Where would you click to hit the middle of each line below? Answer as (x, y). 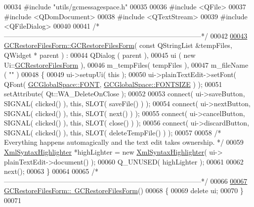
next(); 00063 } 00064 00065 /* (51, 171)
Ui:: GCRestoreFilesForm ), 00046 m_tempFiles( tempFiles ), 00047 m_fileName (126, 64)
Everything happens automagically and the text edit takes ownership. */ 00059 (124, 142)
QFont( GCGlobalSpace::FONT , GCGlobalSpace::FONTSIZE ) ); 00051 (113, 84)
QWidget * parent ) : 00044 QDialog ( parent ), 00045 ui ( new (100, 55)
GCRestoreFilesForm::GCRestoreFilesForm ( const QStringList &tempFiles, (118, 45)
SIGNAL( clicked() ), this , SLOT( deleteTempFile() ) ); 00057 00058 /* (113, 132)
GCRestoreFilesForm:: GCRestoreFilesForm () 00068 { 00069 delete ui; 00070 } (124, 190)
